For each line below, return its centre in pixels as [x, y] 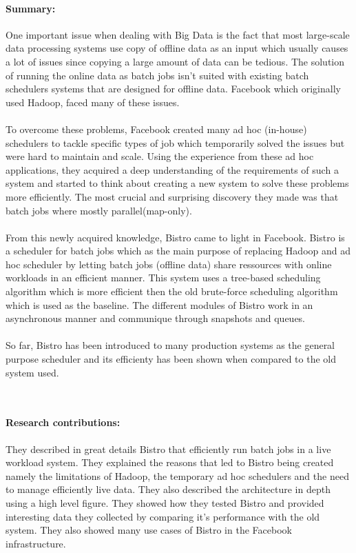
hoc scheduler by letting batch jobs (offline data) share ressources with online [169, 264]
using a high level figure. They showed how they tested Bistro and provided [165, 503]
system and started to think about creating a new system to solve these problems [177, 183]
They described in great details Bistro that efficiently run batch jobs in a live [168, 449]
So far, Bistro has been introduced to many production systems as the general [170, 345]
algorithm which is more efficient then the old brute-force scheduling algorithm [172, 291]
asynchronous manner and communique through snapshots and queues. [156, 318]
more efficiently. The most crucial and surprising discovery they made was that [172, 196]
